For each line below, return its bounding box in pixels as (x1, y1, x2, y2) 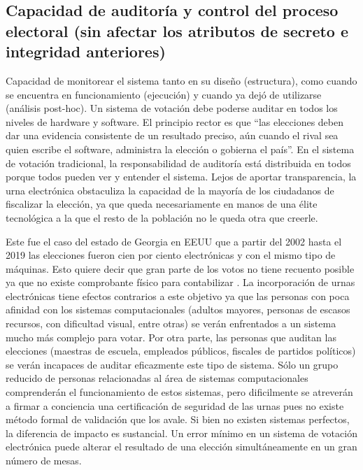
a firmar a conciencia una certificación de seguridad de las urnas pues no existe (6, 398, 344, 413)
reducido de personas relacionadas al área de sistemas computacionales (6, 371, 308, 385)
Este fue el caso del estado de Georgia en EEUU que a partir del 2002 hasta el (6, 234, 342, 248)
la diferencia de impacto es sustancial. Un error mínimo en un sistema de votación (6, 425, 357, 440)
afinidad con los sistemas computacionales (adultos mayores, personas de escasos (6, 302, 350, 317)
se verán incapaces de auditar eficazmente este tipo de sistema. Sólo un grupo (6, 357, 339, 371)
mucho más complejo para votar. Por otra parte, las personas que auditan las (6, 329, 336, 344)
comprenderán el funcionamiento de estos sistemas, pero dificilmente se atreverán (6, 385, 353, 399)
